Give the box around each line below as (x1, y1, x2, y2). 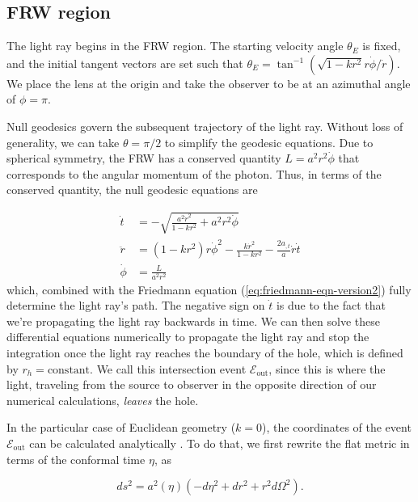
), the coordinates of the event (262, 419, 412, 436)
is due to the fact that (276, 297, 386, 314)
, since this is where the (268, 360, 386, 377)
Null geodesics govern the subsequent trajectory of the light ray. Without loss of (6, 117, 403, 134)
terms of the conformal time (6, 450, 146, 467)
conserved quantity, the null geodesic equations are (6, 181, 258, 198)
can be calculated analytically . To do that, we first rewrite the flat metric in (29, 435, 410, 452)
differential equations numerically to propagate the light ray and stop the (6, 328, 369, 345)
